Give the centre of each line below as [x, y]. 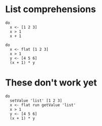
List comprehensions [51, 9]
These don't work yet [51, 83]
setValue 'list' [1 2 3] [36, 100]
